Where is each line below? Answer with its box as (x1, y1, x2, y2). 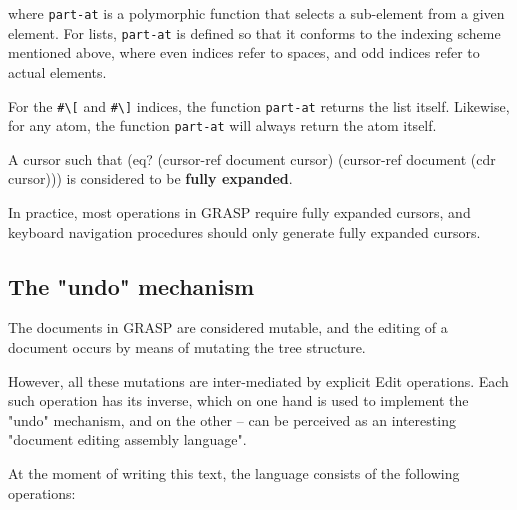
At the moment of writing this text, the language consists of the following (8, 462, 460, 483)
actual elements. (8, 61, 107, 82)
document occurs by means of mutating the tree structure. (8, 336, 366, 357)
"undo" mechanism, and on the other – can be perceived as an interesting (8, 409, 456, 430)
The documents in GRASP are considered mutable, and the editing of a (8, 317, 448, 338)
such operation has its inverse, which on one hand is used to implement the (8, 390, 469, 411)
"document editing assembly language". (8, 429, 247, 450)
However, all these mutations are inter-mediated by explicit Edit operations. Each (8, 370, 509, 391)
